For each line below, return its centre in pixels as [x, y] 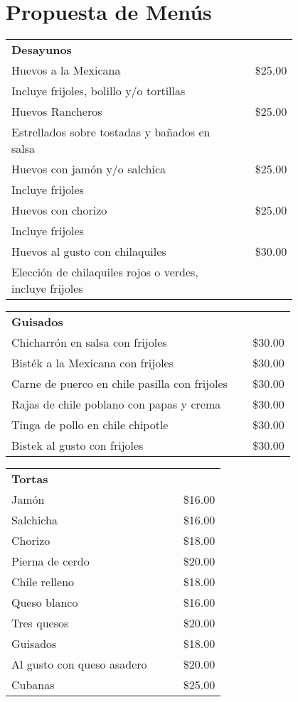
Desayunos [42, 50]
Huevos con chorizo [59, 210]
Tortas [30, 479]
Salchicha [34, 520]
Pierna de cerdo [50, 561]
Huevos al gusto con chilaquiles [89, 252]
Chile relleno [43, 582]
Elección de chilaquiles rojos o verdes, [105, 272]
